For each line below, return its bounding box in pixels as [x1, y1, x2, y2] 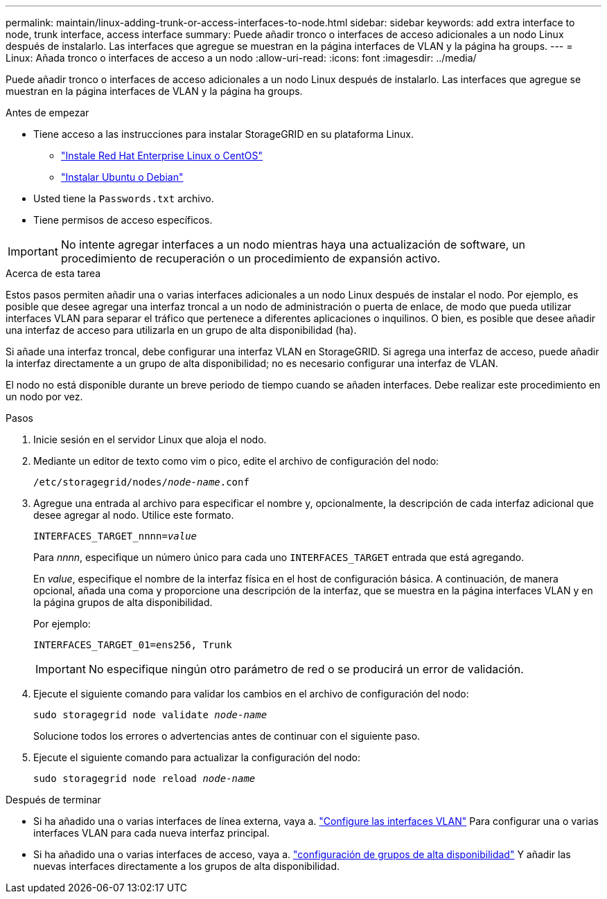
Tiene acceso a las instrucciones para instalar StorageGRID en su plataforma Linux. [33, 128, 414, 140]
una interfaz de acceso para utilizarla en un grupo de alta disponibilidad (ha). [6, 324, 357, 336]
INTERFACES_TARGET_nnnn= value [33, 531, 197, 542]
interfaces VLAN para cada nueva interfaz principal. [33, 827, 270, 839]
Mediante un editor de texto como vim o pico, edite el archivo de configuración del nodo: [33, 455, 439, 467]
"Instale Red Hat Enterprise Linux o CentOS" [61, 150, 263, 161]
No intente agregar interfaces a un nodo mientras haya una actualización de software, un [60, 238, 525, 251]
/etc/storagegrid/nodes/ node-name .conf [33, 477, 249, 488]
